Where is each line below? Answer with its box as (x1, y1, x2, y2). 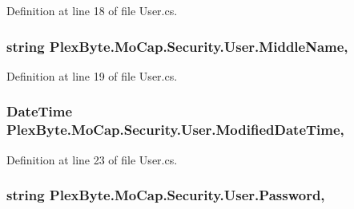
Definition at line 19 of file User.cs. (6, 67, 178, 84)
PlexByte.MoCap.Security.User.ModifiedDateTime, (6, 120, 344, 140)
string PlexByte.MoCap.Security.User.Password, (6, 185, 325, 205)
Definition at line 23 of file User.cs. (6, 151, 178, 168)
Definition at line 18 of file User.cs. (6, 2, 178, 18)
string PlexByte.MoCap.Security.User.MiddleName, (6, 36, 348, 56)
